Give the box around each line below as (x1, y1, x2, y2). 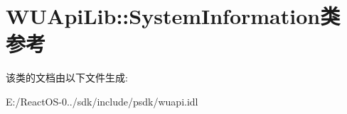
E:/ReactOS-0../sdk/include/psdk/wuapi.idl (6, 93, 198, 108)
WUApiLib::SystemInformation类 (6, 1, 341, 30)
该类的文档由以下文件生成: (6, 70, 128, 85)
